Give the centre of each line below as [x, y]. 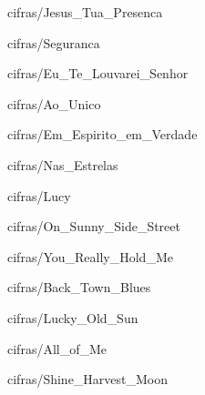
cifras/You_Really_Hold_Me [90, 256]
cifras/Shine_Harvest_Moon [88, 379]
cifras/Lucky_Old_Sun [73, 317]
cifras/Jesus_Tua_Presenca [85, 12]
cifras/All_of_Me [57, 348]
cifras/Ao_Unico [54, 103]
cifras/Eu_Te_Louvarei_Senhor [98, 73]
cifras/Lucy [39, 195]
